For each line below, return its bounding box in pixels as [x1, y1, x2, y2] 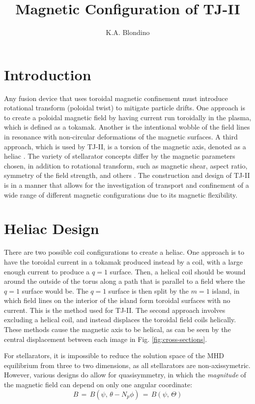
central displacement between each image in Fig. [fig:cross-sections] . [4, 334, 207, 344]
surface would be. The [22, 285, 88, 296]
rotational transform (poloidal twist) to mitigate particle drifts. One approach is [4, 102, 245, 113]
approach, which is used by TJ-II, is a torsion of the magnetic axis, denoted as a [4, 141, 246, 151]
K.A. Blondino [106, 27, 150, 37]
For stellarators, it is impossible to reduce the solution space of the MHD [4, 350, 224, 361]
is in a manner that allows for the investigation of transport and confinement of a [4, 180, 249, 190]
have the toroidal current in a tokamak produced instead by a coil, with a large [4, 256, 243, 267]
